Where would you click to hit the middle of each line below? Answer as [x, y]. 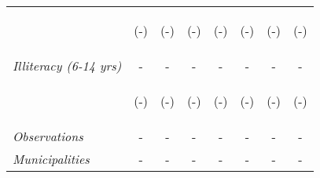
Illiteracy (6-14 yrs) [67, 65]
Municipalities [51, 159]
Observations [48, 136]
